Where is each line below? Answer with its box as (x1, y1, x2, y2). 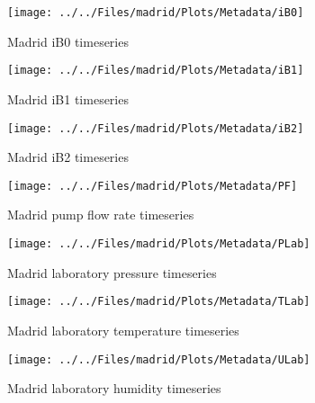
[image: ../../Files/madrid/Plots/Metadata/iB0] (7, 6, 304, 19)
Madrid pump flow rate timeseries (7, 205, 194, 224)
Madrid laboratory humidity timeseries (7, 379, 221, 398)
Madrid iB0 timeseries (7, 31, 129, 50)
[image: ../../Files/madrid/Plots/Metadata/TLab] (7, 295, 310, 309)
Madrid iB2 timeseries (7, 148, 129, 166)
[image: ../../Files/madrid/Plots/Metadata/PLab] (7, 237, 310, 250)
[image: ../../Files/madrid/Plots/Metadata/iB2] (7, 121, 304, 135)
